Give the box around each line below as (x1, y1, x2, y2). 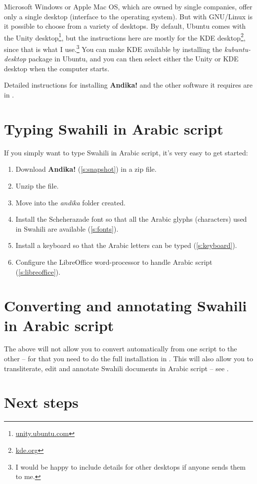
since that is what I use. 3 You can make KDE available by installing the (4, 43, 222, 54)
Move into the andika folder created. (15, 197, 126, 207)
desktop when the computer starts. (4, 63, 110, 73)
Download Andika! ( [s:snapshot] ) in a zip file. (15, 164, 157, 174)
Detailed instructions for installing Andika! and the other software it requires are (4, 80, 253, 90)
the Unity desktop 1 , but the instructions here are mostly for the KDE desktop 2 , (4, 31, 246, 43)
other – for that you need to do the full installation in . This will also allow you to (4, 353, 253, 364)
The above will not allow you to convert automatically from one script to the (4, 343, 237, 354)
